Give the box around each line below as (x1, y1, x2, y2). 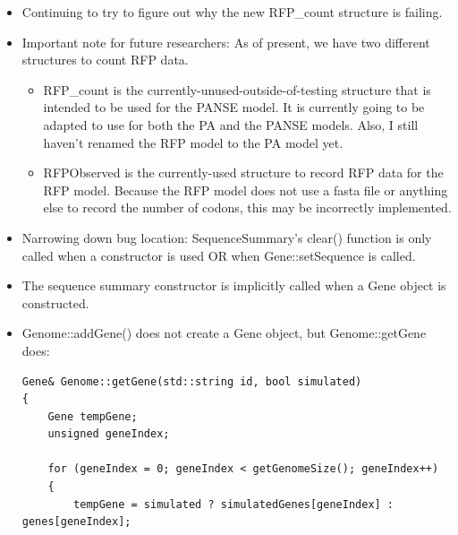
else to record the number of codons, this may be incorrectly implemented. (43, 198, 452, 217)
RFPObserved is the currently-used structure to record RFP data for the (43, 163, 444, 182)
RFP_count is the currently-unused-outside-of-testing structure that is (43, 80, 431, 99)
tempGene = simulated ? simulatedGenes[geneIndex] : (73, 497, 394, 511)
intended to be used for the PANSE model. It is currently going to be (43, 98, 425, 116)
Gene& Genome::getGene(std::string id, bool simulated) (21, 375, 362, 388)
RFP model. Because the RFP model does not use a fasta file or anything (43, 180, 448, 199)
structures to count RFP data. (21, 50, 189, 69)
